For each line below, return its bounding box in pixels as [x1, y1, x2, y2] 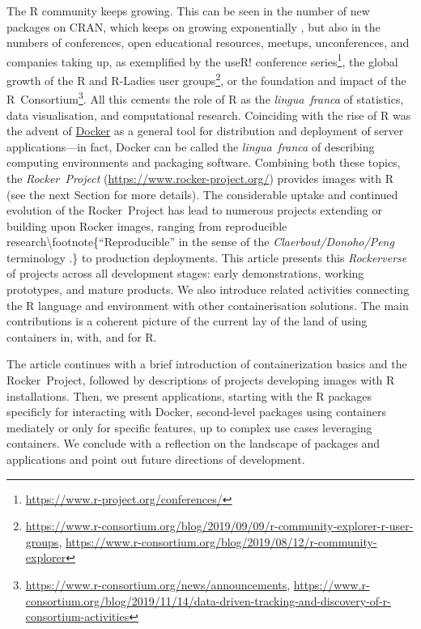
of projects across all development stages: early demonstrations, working [6, 265, 364, 282]
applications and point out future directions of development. [6, 451, 305, 467]
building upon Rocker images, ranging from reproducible [6, 217, 287, 234]
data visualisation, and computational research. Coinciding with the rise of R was [6, 106, 411, 123]
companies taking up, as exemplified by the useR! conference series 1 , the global [6, 50, 398, 70]
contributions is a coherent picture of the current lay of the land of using [6, 312, 368, 329]
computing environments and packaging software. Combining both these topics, [6, 154, 401, 171]
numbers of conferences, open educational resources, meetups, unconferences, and [6, 34, 410, 51]
